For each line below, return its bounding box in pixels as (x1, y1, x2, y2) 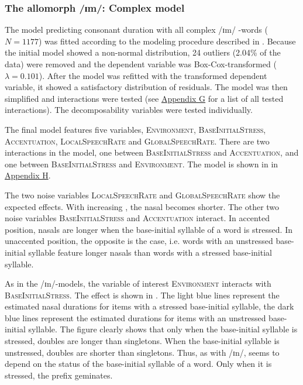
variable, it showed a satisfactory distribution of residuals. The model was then (5, 81, 288, 93)
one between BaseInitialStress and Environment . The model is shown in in (5, 157, 278, 170)
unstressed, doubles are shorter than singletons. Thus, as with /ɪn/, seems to (5, 346, 280, 358)
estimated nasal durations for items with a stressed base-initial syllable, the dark (5, 300, 294, 312)
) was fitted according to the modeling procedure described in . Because (38, 35, 296, 47)
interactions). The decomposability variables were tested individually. (5, 104, 253, 116)
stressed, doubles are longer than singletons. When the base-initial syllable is (5, 335, 280, 347)
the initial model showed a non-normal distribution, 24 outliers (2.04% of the (5, 46, 281, 59)
